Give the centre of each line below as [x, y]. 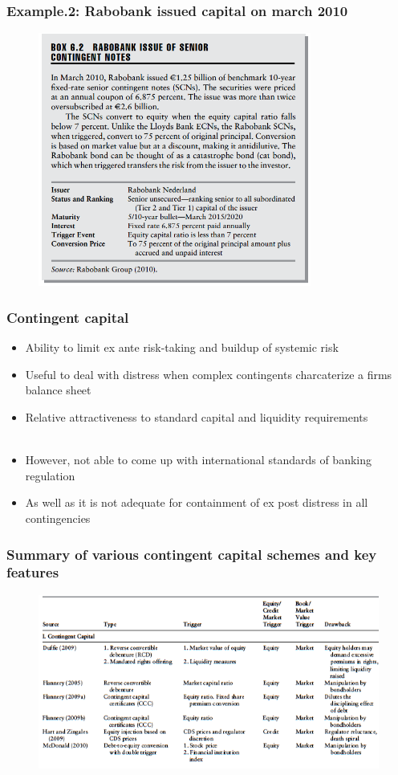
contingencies [58, 518]
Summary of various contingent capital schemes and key [192, 554]
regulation [50, 475]
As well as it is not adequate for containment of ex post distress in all [197, 502]
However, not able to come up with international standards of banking [198, 460]
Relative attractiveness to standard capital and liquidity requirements [197, 417]
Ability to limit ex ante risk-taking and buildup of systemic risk [182, 347]
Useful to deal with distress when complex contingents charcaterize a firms [209, 374]
